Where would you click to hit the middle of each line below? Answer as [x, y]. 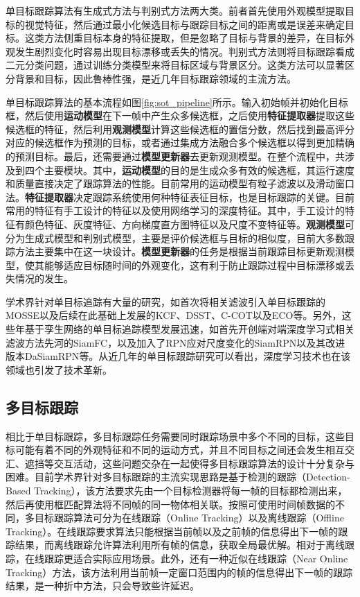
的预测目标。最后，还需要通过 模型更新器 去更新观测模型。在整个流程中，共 [175, 156]
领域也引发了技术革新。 [59, 369]
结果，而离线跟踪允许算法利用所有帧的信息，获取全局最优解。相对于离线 [180, 545]
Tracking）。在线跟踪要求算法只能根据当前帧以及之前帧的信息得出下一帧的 [172, 531]
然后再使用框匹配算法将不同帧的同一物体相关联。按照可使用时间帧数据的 [170, 504]
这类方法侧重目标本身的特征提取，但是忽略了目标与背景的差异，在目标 [184, 38]
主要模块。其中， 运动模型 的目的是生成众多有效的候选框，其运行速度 [199, 170]
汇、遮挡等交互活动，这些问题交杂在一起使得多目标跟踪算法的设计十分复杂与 [180, 463]
